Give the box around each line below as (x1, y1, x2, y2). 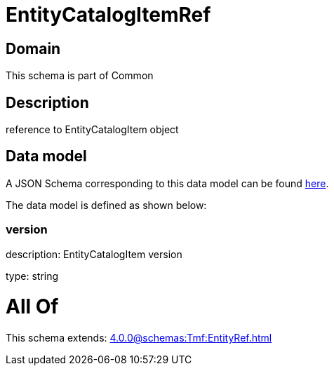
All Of (6, 295, 59, 319)
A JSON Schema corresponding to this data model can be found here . (6, 177, 329, 189)
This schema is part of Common (6, 69, 154, 82)
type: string (6, 269, 59, 282)
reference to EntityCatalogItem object (6, 123, 179, 136)
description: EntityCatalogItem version (6, 248, 182, 260)
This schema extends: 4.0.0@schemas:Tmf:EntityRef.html (6, 332, 272, 344)
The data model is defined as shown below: (6, 198, 207, 211)
